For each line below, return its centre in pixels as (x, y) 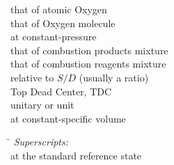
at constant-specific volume (68, 118)
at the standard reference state (76, 155)
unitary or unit (42, 105)
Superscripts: (41, 142)
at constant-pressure (54, 37)
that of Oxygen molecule (63, 23)
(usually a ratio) (114, 77)
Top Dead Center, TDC (61, 91)
